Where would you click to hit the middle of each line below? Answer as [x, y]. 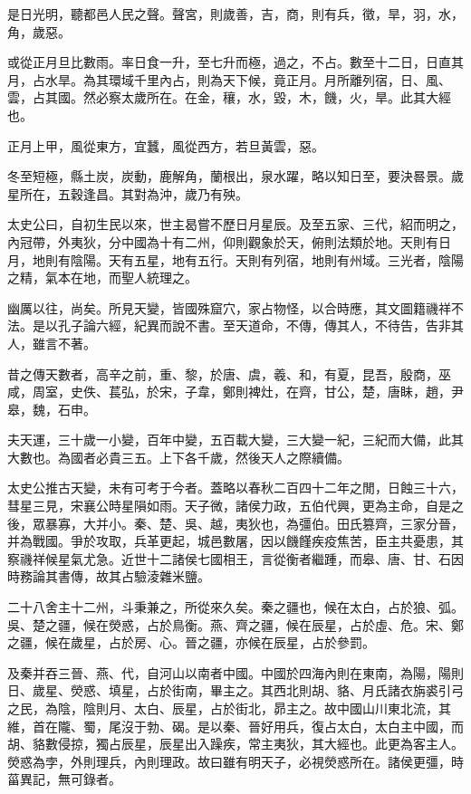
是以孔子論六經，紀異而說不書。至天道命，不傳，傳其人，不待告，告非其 [248, 325]
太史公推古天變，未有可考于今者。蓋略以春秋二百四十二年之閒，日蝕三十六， [235, 488]
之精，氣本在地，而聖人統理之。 [102, 277]
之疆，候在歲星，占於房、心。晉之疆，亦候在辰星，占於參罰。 [191, 642]
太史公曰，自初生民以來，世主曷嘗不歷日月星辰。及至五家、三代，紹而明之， [235, 224]
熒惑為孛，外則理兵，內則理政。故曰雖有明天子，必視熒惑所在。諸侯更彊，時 [235, 761]
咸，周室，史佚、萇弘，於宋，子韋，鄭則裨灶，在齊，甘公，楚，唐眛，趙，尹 [235, 392]
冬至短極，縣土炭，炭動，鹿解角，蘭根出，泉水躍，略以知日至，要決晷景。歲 [235, 176]
